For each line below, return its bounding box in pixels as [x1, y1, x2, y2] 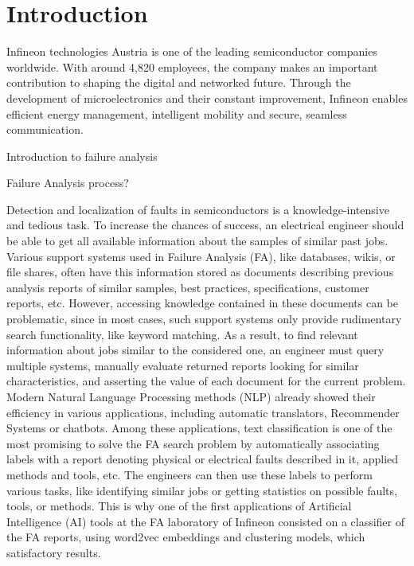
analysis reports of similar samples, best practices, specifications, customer [6, 279, 369, 295]
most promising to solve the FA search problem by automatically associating [6, 435, 380, 451]
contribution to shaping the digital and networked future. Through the [6, 74, 351, 91]
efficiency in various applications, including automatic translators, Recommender [6, 404, 400, 420]
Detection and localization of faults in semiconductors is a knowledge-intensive [6, 201, 389, 217]
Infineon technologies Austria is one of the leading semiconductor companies [6, 43, 377, 60]
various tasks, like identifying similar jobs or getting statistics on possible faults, [6, 482, 397, 498]
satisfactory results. [6, 544, 101, 560]
